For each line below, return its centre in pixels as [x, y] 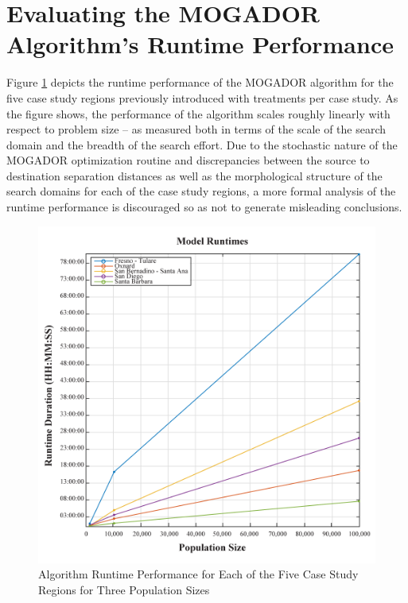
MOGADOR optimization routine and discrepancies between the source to [188, 160]
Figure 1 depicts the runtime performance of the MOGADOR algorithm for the [200, 82]
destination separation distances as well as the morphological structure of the [194, 175]
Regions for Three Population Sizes [124, 589]
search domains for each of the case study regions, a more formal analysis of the [201, 191]
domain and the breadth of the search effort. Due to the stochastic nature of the [202, 144]
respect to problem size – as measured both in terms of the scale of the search [196, 129]
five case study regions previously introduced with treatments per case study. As [202, 97]
